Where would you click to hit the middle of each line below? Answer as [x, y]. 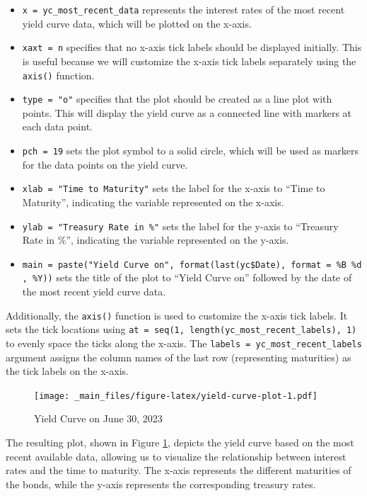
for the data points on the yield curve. [105, 164]
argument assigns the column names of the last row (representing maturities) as [179, 357]
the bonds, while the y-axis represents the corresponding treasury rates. [161, 484]
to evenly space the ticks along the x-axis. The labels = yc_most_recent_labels [184, 343]
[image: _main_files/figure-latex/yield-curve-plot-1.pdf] [176, 396]
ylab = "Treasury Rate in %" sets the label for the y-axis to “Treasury [180, 226]
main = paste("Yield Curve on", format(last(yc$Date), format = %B [184, 265]
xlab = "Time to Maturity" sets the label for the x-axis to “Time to [174, 188]
